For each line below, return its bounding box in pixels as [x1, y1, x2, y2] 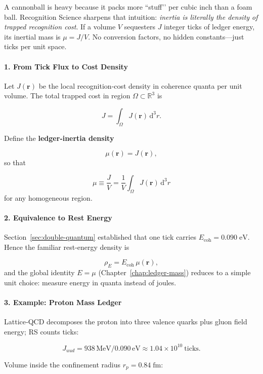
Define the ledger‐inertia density [4, 132, 114, 143]
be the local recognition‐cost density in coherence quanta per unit [38, 80, 242, 91]
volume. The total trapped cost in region [4, 90, 130, 101]
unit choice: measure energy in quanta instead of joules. [4, 277, 177, 287]
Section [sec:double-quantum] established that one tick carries [4, 232, 196, 242]
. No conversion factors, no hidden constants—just [88, 31, 244, 42]
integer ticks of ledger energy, [164, 21, 255, 32]
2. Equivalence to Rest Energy [4, 212, 112, 222]
